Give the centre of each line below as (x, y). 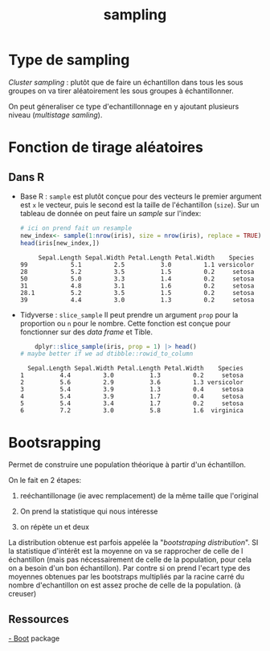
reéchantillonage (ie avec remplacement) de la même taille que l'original (139, 496)
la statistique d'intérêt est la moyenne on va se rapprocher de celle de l (126, 551)
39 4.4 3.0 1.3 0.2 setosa (137, 300)
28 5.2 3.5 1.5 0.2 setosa (137, 272)
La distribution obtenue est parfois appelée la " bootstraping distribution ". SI (133, 542)
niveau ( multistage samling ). (55, 115)
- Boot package (34, 639)
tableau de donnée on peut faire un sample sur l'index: (110, 213)
